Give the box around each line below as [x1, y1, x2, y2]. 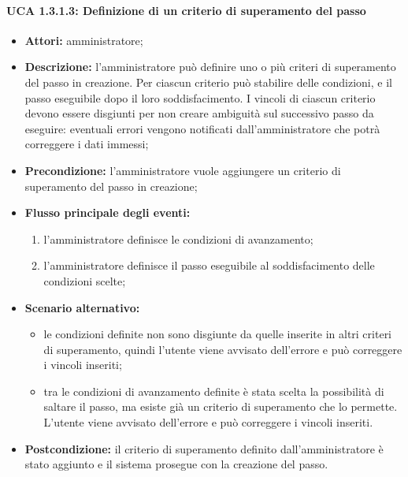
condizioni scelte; [43, 272, 126, 289]
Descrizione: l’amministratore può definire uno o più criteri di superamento [24, 58, 396, 75]
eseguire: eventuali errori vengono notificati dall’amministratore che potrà [24, 120, 380, 136]
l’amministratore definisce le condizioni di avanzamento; [43, 230, 313, 247]
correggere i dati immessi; [24, 136, 149, 152]
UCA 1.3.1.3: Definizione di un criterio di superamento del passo [6, 2, 366, 18]
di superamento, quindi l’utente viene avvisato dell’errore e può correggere [43, 341, 402, 357]
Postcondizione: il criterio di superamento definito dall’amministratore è [24, 440, 384, 457]
